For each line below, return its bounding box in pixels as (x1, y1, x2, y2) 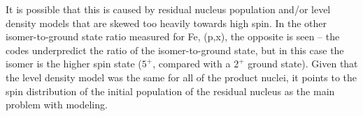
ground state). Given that (248, 56, 358, 71)
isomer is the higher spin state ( (6, 56, 142, 71)
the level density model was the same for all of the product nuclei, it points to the (6, 69, 357, 84)
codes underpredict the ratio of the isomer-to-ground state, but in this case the (6, 42, 344, 57)
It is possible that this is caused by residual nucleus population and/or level (6, 2, 331, 16)
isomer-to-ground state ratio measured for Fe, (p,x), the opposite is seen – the (6, 29, 340, 44)
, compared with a (152, 56, 231, 71)
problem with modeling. (6, 97, 108, 112)
